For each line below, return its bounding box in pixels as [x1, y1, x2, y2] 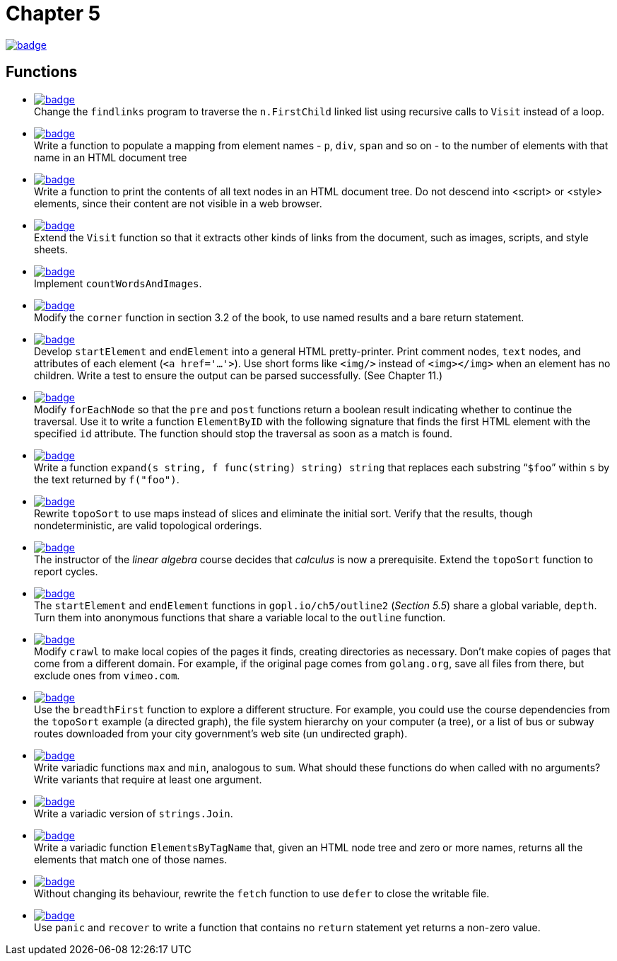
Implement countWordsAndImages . [34, 277, 202, 289]
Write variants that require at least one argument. [34, 773, 262, 786]
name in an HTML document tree [34, 151, 187, 163]
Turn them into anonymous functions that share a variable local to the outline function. [34, 611, 446, 623]
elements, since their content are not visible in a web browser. [34, 197, 322, 209]
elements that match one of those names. [34, 853, 228, 865]
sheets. [34, 243, 68, 255]
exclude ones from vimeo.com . [34, 669, 180, 681]
